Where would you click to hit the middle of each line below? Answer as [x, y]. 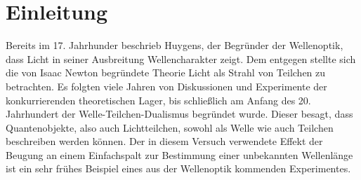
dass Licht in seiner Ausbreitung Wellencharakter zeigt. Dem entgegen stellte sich [181, 58]
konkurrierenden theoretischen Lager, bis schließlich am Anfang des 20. [158, 100]
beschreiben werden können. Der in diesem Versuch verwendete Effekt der [164, 141]
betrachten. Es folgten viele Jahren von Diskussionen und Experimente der [166, 86]
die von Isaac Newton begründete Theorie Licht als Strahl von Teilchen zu [166, 72]
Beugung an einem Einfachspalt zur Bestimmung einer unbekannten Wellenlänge [179, 154]
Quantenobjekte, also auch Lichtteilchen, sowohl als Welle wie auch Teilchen [170, 127]
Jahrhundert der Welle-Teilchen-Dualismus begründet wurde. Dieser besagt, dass [179, 114]
